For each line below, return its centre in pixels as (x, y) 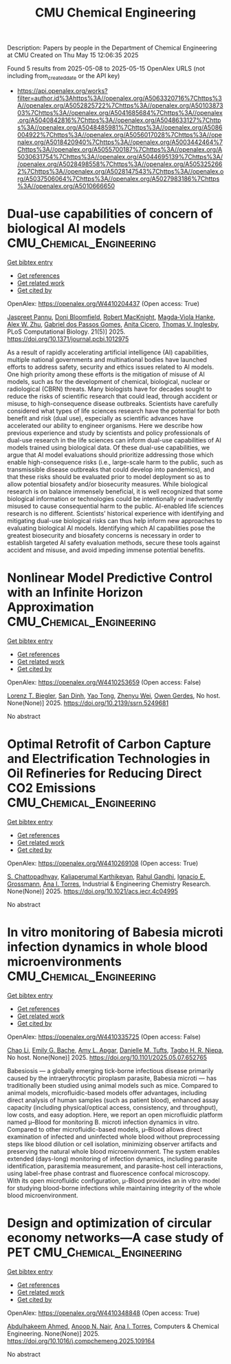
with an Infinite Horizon (75, 592)
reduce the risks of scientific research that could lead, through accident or (112, 396)
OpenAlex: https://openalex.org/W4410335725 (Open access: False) (104, 1037)
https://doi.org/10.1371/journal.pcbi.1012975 (68, 338)
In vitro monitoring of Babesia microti (115, 932)
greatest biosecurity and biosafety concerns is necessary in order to (104, 535)
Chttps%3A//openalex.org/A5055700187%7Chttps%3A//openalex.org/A (120, 149)
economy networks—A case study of (115, 1238)
